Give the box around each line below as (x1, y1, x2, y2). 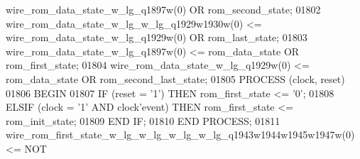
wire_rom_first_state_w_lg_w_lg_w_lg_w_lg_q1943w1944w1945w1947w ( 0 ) (6, 127, 355, 142)
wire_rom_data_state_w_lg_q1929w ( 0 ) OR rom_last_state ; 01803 (6, 30, 307, 45)
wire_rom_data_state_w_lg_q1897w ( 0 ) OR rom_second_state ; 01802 (6, 2, 321, 16)
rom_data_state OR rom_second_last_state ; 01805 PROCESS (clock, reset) (6, 71, 345, 86)
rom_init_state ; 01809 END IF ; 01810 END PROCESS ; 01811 (6, 113, 280, 128)
